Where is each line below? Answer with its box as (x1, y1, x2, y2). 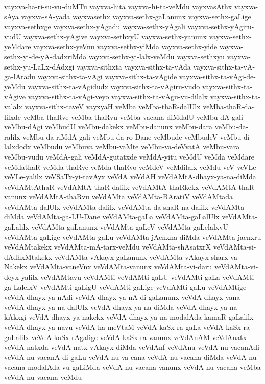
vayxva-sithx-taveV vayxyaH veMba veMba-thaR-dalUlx (25, 101, 201, 111)
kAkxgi (4, 311, 27, 322)
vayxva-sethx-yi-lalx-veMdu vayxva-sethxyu (88, 51, 225, 61)
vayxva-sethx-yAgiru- (187, 21, 254, 32)
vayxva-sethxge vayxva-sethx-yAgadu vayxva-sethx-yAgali (4, 21, 185, 32)
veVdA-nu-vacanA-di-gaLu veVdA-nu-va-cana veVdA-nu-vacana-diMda (4, 351, 224, 362)
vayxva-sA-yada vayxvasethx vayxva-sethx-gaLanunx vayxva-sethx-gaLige (21, 11, 251, 21)
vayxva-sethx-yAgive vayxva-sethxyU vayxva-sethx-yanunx (23, 31, 207, 41)
